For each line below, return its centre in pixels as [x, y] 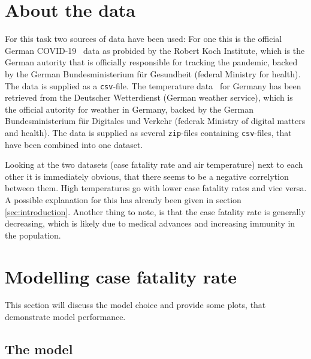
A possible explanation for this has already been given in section [123, 199]
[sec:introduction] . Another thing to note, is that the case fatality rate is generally [155, 211]
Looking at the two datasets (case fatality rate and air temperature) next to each [154, 165]
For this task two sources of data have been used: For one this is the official [144, 39]
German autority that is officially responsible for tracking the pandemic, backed [151, 62]
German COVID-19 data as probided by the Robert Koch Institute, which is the [155, 50]
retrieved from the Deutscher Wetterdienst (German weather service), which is [149, 97]
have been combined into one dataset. [74, 144]
